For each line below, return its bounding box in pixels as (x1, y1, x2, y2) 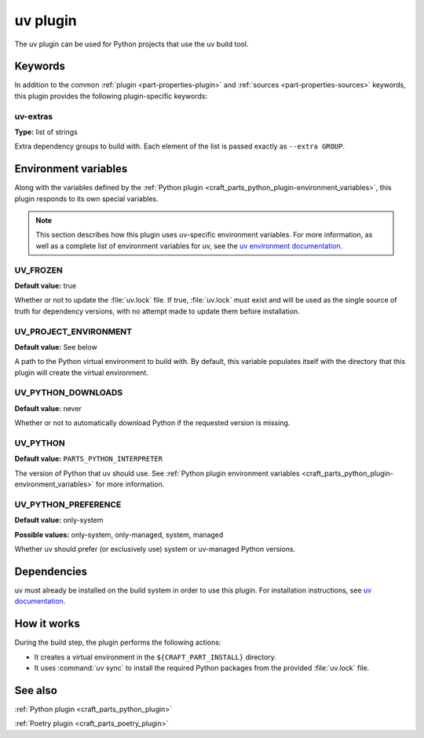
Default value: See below (14, 342, 97, 351)
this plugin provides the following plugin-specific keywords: (14, 91, 208, 101)
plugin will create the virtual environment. (14, 368, 148, 377)
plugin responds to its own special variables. (14, 193, 159, 204)
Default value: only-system (14, 516, 104, 525)
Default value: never (14, 403, 82, 413)
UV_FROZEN (14, 264, 63, 275)
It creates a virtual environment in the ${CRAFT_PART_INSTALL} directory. (34, 652, 276, 662)
